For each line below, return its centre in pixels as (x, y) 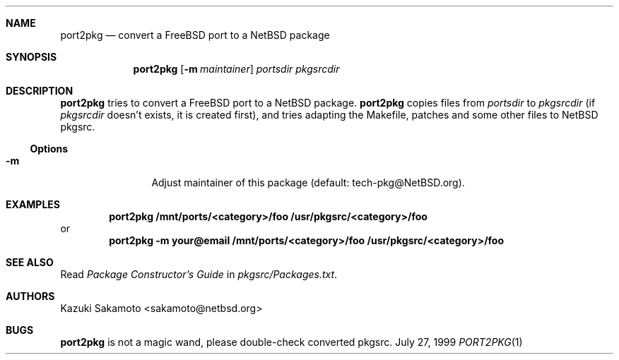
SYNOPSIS (31, 57)
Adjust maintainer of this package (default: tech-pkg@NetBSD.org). (308, 182)
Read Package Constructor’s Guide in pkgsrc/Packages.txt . (199, 274)
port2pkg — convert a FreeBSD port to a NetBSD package (195, 35)
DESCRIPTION (40, 91)
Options (49, 149)
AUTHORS (30, 296)
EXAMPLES (33, 204)
